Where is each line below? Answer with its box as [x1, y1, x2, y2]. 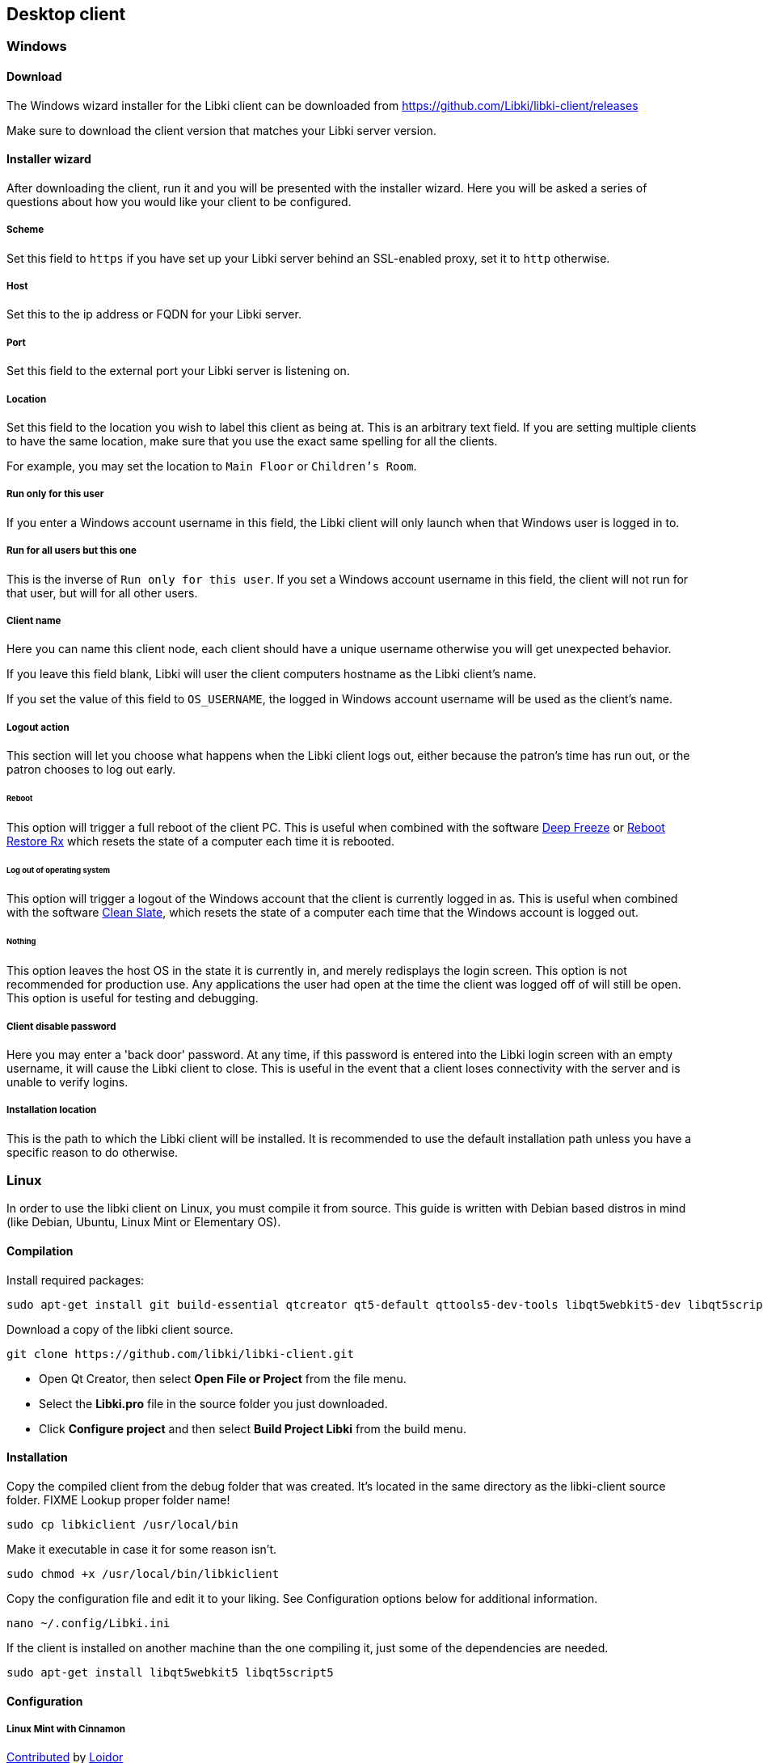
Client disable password [6, 1020, 116, 1032]
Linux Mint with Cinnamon [6, 1723, 125, 1735]
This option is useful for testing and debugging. [6, 991, 259, 1006]
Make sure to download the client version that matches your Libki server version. [6, 123, 436, 137]
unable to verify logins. [6, 1074, 129, 1089]
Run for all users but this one [6, 545, 137, 557]
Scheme [6, 224, 44, 236]
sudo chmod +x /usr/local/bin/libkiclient [6, 1567, 280, 1580]
